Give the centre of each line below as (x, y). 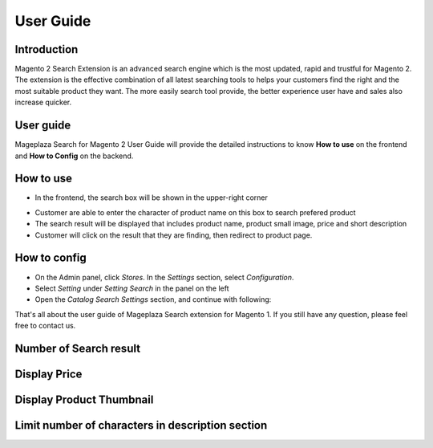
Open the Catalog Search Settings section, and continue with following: (153, 299)
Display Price (49, 374)
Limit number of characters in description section (141, 425)
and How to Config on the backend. (74, 156)
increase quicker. (43, 102)
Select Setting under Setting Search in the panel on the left (132, 288)
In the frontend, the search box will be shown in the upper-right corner (152, 198)
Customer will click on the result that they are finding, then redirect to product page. (174, 235)
